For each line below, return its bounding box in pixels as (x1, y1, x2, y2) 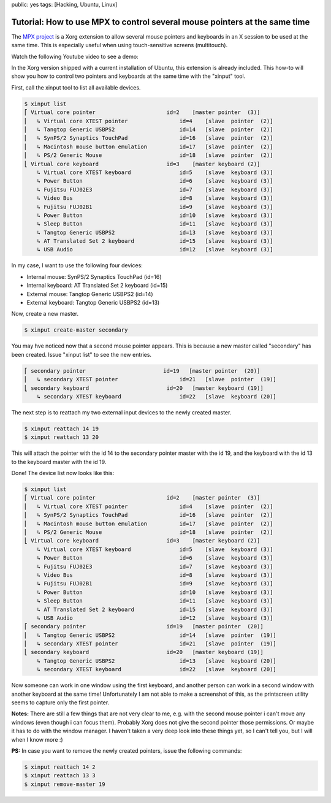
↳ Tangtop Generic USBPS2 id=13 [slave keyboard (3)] (37, 229, 273, 236)
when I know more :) (11, 736, 64, 743)
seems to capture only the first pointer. (11, 699, 110, 706)
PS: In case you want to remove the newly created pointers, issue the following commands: (11, 747, 242, 754)
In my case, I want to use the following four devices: (11, 262, 143, 269)
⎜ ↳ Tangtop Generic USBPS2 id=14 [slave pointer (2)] (24, 126, 273, 133)
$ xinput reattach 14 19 (24, 425, 99, 432)
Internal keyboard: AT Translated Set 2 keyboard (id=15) (26, 282, 168, 289)
